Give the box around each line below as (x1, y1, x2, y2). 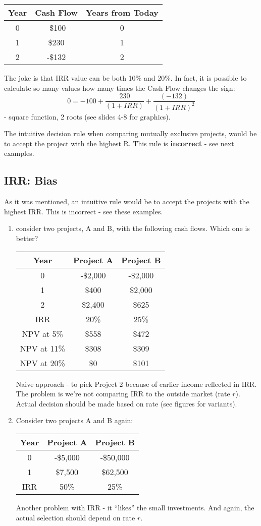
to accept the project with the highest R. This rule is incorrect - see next (4, 138, 234, 148)
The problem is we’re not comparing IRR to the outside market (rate (16, 388, 230, 399)
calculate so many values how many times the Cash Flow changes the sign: (4, 82, 235, 93)
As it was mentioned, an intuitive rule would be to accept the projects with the (4, 196, 249, 207)
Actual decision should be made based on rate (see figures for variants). (16, 398, 237, 408)
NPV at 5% (22, 327, 63, 339)
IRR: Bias (4, 172, 58, 188)
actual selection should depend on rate (16, 512, 135, 522)
